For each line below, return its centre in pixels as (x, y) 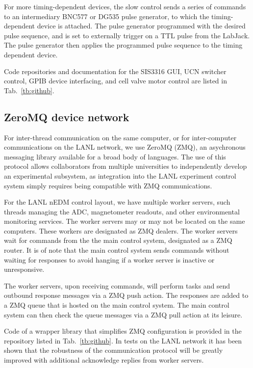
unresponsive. (24, 269)
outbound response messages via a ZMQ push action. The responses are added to (126, 295)
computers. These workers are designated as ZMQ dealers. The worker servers (121, 230)
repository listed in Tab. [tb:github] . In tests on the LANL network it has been (123, 340)
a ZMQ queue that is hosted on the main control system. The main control (117, 305)
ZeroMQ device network (67, 117)
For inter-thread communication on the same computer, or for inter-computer (120, 137)
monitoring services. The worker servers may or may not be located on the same (125, 221)
